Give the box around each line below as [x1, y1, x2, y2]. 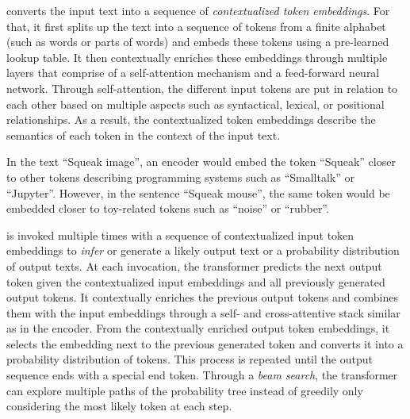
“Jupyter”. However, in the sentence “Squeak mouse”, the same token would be [6, 184, 390, 201]
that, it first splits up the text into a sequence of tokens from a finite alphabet [6, 17, 386, 34]
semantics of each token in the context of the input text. [6, 126, 281, 143]
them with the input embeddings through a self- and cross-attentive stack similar [6, 304, 400, 321]
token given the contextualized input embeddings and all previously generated [6, 273, 385, 290]
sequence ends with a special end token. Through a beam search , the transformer [6, 367, 398, 383]
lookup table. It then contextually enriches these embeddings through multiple [6, 48, 388, 65]
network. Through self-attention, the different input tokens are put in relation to [6, 79, 398, 96]
